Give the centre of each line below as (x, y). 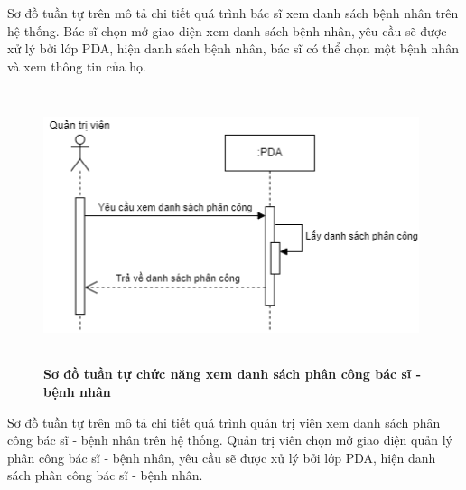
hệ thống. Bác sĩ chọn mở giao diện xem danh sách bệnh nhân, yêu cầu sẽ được (227, 30)
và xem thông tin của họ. (77, 66)
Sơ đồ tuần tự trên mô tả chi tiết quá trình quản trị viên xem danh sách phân (224, 422)
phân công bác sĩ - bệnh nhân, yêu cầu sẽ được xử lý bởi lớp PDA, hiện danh (222, 457)
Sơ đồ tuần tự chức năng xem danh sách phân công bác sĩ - (233, 374)
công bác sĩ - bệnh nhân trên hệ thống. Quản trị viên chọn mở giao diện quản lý (230, 440)
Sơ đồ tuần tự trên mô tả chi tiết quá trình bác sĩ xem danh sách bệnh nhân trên (233, 13)
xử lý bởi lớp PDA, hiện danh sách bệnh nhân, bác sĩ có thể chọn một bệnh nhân (233, 48)
